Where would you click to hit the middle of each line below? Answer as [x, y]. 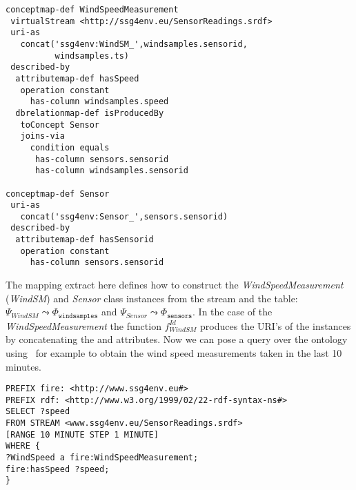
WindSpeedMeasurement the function [83, 325]
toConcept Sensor [60, 125]
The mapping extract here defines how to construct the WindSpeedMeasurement [175, 285]
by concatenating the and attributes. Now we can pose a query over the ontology [177, 339]
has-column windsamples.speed [99, 102]
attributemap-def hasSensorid [85, 240]
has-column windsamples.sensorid [111, 171]
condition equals [70, 147]
